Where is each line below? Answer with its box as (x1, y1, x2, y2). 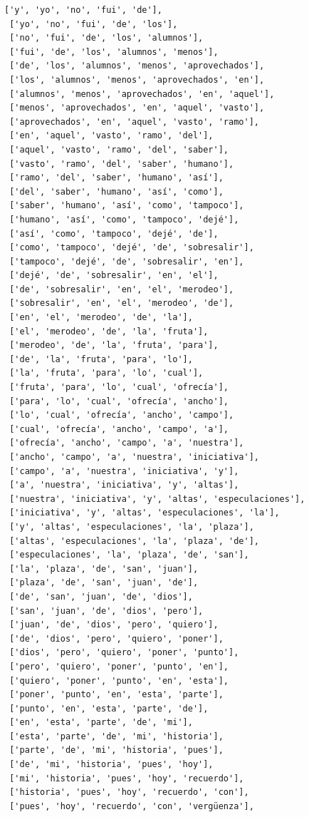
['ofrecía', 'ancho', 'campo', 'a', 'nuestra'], (9, 438, 244, 448)
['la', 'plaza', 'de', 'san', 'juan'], (9, 563, 199, 574)
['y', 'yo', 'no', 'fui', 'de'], (4, 5, 162, 15)
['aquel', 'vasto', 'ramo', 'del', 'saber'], (9, 144, 229, 155)
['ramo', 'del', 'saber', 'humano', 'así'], (9, 173, 224, 183)
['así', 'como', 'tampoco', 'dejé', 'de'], (9, 228, 219, 239)
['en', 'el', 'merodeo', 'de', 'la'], (9, 312, 193, 323)
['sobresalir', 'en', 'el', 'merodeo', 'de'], (9, 298, 234, 309)
